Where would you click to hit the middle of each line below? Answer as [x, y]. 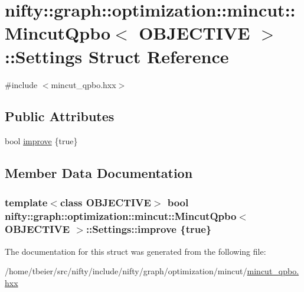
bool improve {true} [41, 141]
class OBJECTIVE [105, 202]
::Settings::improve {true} [149, 229]
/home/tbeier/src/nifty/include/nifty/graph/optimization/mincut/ [126, 271]
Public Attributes [60, 116]
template [26, 202]
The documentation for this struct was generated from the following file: [135, 251]
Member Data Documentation [99, 173]
